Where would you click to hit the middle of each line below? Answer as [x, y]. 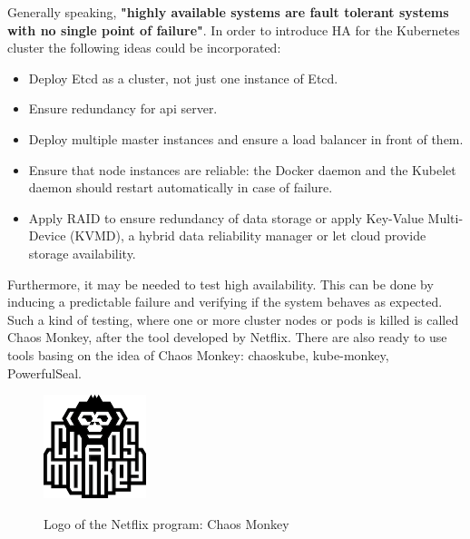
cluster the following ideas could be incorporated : [144, 48]
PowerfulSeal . [44, 372]
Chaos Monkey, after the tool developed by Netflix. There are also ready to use [227, 337]
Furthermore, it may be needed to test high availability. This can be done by [220, 284]
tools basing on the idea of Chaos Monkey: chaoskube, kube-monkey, [198, 354]
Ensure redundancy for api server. [123, 108]
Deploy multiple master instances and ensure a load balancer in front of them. [246, 138]
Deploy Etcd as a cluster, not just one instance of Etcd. [183, 78]
